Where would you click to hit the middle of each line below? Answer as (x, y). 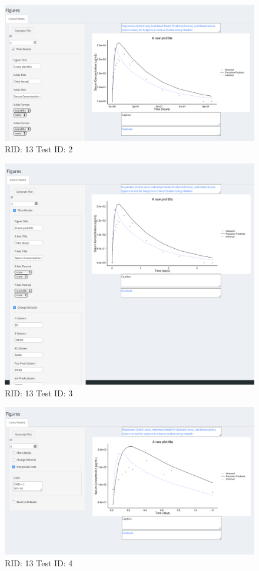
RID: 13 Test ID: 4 (39, 562)
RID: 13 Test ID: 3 (39, 393)
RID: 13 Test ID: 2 (39, 149)
